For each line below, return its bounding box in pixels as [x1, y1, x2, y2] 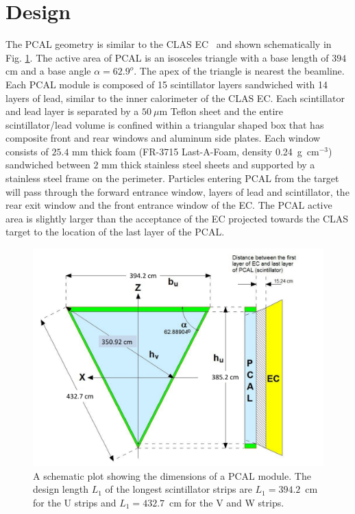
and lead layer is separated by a [5, 104, 139, 118]
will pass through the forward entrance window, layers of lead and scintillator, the [5, 184, 350, 198]
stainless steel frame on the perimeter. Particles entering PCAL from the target [5, 171, 339, 185]
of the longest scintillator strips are [105, 482, 252, 496]
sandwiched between [5, 157, 90, 172]
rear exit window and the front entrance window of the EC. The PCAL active [5, 198, 332, 212]
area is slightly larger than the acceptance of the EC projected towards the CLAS [5, 211, 349, 225]
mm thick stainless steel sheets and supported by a [101, 157, 315, 172]
